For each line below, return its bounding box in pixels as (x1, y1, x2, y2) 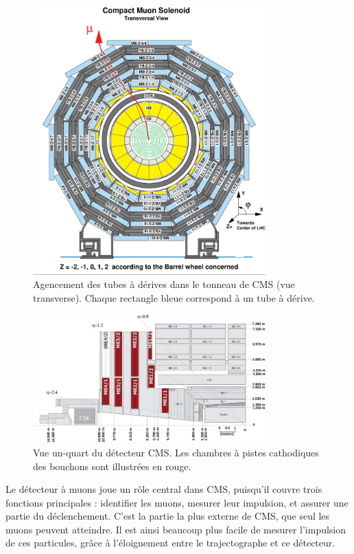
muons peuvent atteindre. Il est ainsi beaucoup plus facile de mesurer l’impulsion (5, 522, 346, 536)
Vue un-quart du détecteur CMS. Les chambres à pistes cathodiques (33, 445, 319, 459)
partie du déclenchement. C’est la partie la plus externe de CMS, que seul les (5, 509, 330, 523)
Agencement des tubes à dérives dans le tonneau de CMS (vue (33, 277, 295, 291)
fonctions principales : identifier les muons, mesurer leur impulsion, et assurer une (5, 495, 349, 509)
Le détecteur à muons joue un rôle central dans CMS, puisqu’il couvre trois (5, 482, 322, 496)
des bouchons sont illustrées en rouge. (33, 458, 191, 473)
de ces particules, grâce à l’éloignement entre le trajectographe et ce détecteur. (5, 535, 335, 550)
